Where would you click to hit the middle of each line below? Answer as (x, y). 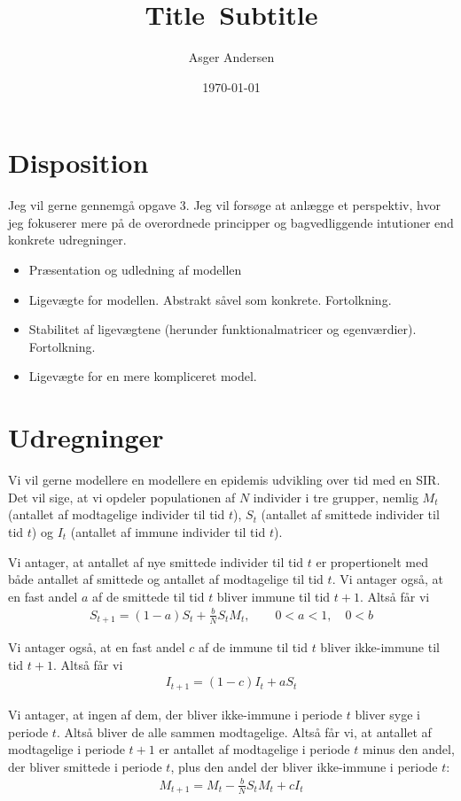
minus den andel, (408, 749)
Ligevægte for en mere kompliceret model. (143, 376)
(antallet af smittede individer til (350, 514)
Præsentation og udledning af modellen (135, 270)
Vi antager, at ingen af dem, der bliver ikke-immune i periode (175, 714)
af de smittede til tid (148, 596)
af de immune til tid (253, 647)
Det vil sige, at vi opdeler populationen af (122, 497)
